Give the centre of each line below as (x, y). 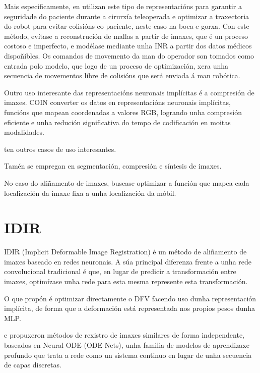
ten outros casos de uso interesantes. (60, 149)
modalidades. (24, 132)
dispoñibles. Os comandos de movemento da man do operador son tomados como (129, 55)
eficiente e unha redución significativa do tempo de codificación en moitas (117, 122)
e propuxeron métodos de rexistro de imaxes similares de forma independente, (124, 335)
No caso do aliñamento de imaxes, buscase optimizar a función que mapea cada (127, 182)
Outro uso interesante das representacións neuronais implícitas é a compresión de (129, 92)
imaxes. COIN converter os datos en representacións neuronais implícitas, (117, 102)
